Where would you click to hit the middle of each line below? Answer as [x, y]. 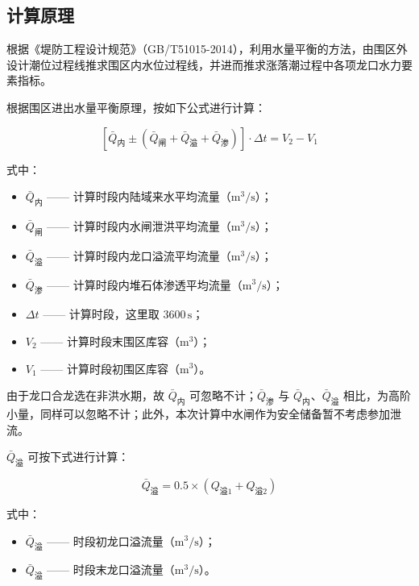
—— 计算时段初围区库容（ [110, 368]
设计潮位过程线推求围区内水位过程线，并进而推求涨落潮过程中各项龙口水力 [204, 64]
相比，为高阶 [377, 395]
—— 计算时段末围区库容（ [110, 341]
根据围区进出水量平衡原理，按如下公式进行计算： [136, 107]
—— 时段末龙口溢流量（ [111, 569]
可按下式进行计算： [79, 457]
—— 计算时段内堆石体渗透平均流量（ [145, 284]
